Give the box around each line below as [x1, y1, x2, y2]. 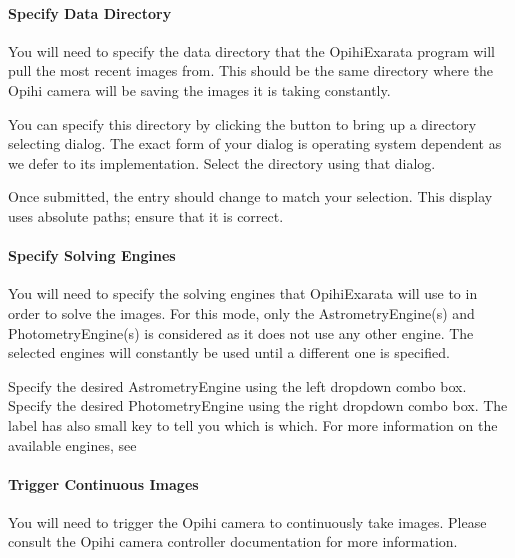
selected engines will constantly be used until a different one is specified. [8, 342, 450, 363]
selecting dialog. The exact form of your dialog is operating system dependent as [8, 133, 502, 154]
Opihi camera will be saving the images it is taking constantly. [8, 79, 391, 100]
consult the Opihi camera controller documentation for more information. [8, 531, 458, 552]
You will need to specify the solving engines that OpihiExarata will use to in [8, 283, 478, 304]
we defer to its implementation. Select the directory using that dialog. [8, 152, 436, 173]
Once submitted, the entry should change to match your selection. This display [8, 186, 493, 207]
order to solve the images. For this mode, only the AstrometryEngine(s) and [8, 302, 475, 323]
